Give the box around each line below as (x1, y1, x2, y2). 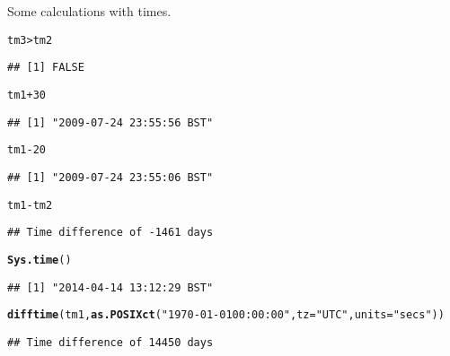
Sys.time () (7, 253, 72, 266)
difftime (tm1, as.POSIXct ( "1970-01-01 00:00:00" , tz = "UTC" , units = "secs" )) (7, 308, 445, 322)
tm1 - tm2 (7, 198, 53, 212)
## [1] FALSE (7, 61, 84, 74)
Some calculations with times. (7, 2, 172, 20)
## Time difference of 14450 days (7, 335, 214, 349)
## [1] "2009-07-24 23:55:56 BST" (7, 116, 214, 129)
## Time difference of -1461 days (7, 226, 214, 239)
